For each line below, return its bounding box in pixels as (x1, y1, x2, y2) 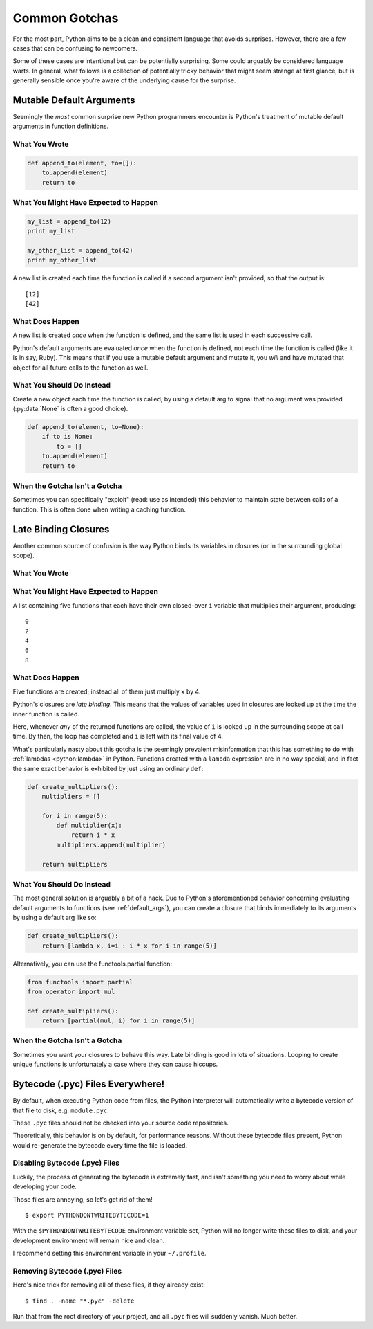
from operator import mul (27, 987, 115, 995)
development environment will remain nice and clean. (12, 1236, 165, 1245)
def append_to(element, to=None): (27, 423, 144, 431)
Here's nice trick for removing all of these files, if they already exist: (12, 1281, 205, 1289)
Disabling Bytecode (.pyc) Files (12, 1158, 120, 1168)
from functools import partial (27, 978, 134, 986)
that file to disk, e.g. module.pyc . (12, 1106, 110, 1114)
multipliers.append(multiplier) (56, 841, 166, 849)
